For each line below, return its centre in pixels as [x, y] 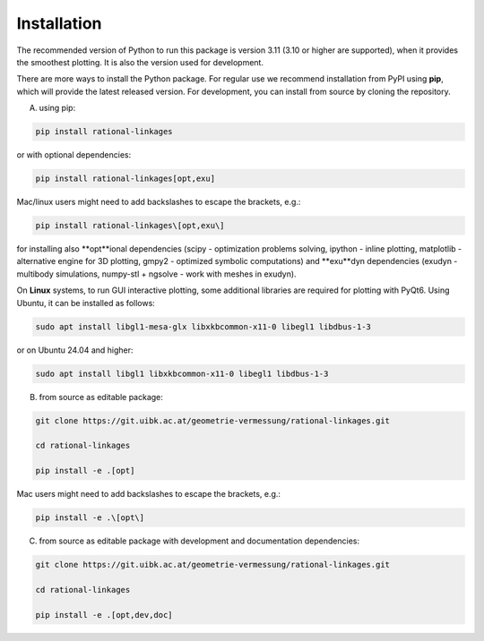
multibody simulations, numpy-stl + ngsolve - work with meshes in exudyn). [156, 274]
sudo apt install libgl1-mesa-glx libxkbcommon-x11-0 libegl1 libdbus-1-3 [203, 326]
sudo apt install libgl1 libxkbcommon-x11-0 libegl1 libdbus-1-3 [182, 373]
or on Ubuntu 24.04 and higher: [75, 350]
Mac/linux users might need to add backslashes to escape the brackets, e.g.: [159, 202]
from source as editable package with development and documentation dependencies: [199, 541]
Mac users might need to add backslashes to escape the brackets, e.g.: [149, 494]
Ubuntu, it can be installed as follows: [86, 303]
